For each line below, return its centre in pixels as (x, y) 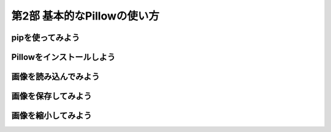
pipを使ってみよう (46, 38)
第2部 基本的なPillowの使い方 (85, 16)
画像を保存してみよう (51, 96)
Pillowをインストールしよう (63, 57)
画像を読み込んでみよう (55, 77)
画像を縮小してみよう (51, 116)
